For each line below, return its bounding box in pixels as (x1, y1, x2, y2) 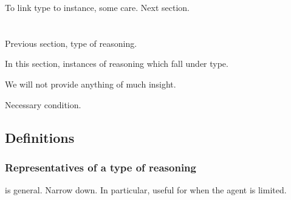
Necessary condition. (5, 98, 81, 111)
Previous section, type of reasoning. (5, 36, 137, 49)
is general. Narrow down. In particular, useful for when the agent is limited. (5, 184, 287, 196)
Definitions (5, 128, 75, 147)
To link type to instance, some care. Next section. (5, 1, 190, 13)
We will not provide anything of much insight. (5, 77, 176, 90)
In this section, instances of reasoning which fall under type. (5, 57, 228, 70)
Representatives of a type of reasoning (5, 159, 196, 174)
